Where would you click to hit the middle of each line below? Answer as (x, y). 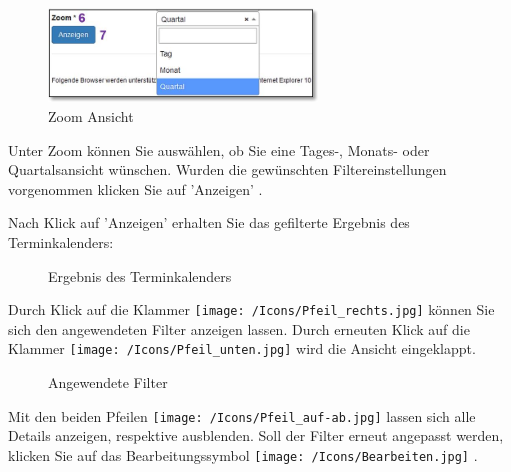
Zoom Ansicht (91, 116)
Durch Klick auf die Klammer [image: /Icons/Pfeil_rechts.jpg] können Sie (251, 309)
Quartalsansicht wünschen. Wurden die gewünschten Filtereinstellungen (227, 169)
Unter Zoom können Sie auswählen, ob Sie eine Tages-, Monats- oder (219, 149)
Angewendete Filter (108, 382)
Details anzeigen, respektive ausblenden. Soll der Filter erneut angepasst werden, (256, 435)
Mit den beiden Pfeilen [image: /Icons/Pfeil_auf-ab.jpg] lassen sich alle (242, 415)
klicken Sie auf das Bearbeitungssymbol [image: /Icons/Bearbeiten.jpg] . (243, 454)
